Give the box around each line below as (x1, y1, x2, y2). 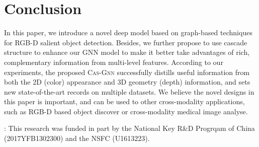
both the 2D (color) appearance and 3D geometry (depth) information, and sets (4, 77, 250, 87)
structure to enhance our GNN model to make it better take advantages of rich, (4, 47, 250, 57)
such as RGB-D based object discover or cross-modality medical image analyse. (4, 106, 248, 116)
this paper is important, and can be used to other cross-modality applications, (4, 96, 245, 107)
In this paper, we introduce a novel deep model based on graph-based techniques (4, 27, 252, 38)
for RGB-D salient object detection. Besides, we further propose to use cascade (4, 37, 247, 47)
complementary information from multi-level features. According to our (4, 56, 223, 67)
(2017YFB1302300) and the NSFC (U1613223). (4, 133, 150, 143)
